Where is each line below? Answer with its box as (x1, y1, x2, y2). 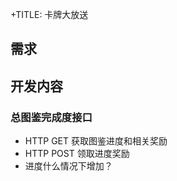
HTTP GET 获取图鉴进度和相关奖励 (24, 135, 168, 147)
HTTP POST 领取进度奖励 (24, 148, 130, 160)
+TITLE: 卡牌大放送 (10, 9, 89, 20)
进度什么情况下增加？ (24, 160, 113, 172)
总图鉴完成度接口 (10, 110, 93, 124)
